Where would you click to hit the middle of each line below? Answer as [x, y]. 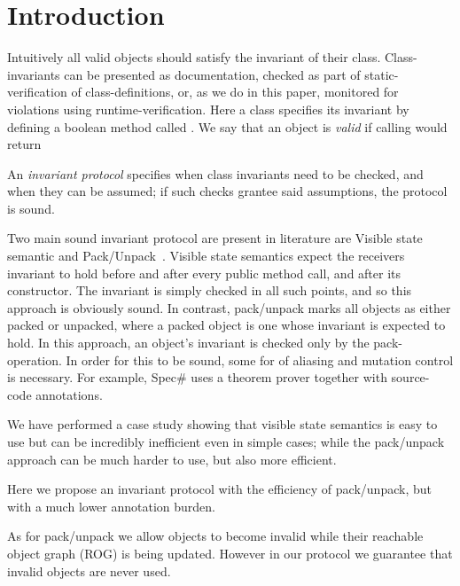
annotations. [69, 394]
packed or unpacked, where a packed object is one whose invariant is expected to [226, 325]
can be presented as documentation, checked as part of [212, 74]
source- [410, 377]
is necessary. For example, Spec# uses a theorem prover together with [197, 377]
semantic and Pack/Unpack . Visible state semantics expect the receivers [206, 256]
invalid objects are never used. [89, 570]
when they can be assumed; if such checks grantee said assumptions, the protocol [227, 191]
